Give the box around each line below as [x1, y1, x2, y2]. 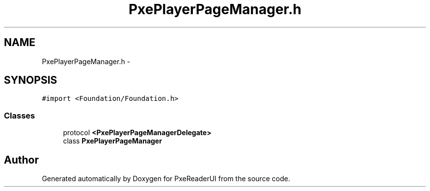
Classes [4, 110, 35, 120]
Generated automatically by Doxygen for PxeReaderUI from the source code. [42, 174, 290, 183]
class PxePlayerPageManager [63, 137, 162, 145]
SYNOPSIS [4, 74, 57, 87]
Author [4, 153, 39, 166]
